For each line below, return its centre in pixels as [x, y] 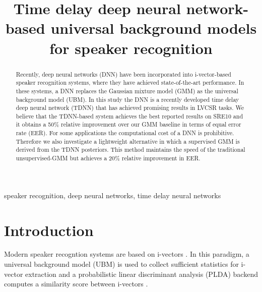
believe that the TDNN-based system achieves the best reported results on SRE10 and [129, 116]
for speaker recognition [131, 48]
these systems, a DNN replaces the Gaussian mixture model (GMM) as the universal [127, 91]
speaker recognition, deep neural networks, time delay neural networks [113, 195]
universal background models [154, 28]
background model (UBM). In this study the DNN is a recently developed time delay [127, 99]
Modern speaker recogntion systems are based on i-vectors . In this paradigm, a [127, 254]
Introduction [49, 230]
